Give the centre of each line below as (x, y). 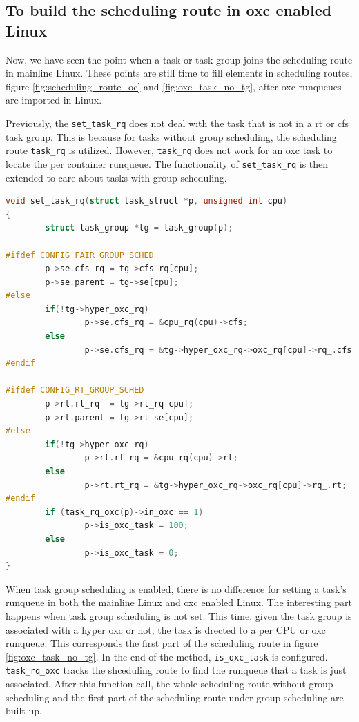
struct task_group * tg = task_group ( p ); (139, 228)
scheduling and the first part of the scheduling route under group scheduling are (175, 697)
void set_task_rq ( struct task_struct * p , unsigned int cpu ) (147, 201)
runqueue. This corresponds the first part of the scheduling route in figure (162, 643)
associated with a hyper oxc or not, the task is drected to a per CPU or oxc (166, 629)
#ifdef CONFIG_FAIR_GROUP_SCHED (80, 255)
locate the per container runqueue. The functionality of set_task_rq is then (167, 163)
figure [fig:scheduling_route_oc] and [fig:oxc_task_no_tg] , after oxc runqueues (174, 86)
